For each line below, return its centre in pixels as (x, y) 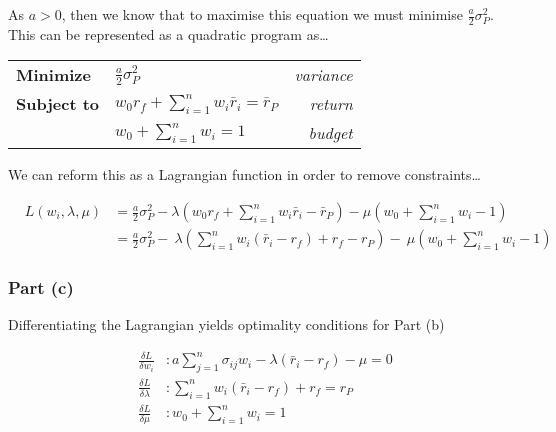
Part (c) (41, 287)
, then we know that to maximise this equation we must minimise (262, 14)
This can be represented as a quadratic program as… (168, 33)
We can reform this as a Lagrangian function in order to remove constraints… (244, 174)
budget (330, 133)
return (331, 104)
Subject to (58, 104)
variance (323, 75)
